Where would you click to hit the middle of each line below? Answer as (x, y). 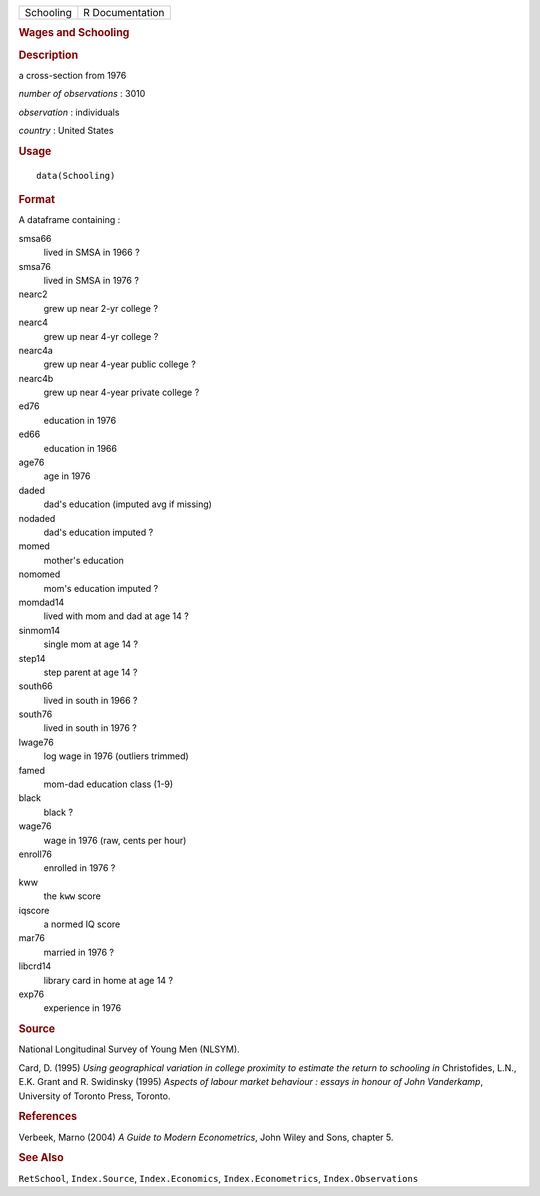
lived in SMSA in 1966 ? (91, 252)
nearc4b (36, 378)
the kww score (72, 896)
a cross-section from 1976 (72, 75)
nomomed (39, 574)
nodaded (37, 518)
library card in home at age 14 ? (108, 980)
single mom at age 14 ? (91, 644)
